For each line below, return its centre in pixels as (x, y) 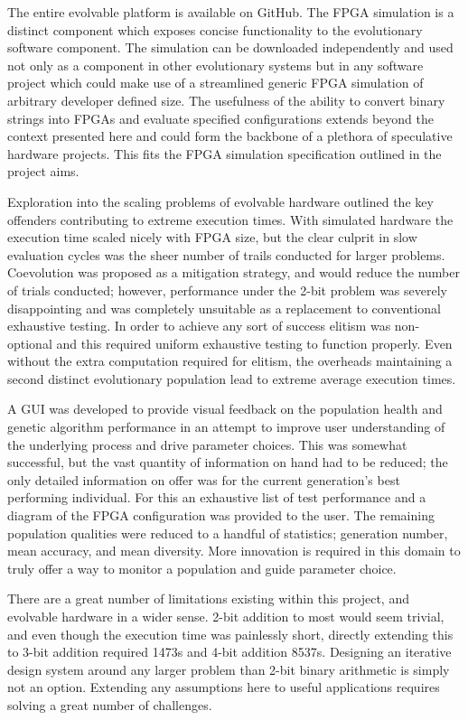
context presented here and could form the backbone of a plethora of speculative (230, 136)
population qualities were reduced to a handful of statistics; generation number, (228, 533)
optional (30, 343)
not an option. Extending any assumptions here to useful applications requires (224, 687)
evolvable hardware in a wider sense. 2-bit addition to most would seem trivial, (226, 616)
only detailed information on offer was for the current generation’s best (204, 479)
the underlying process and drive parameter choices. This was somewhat (207, 444)
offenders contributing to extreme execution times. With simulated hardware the (230, 219)
